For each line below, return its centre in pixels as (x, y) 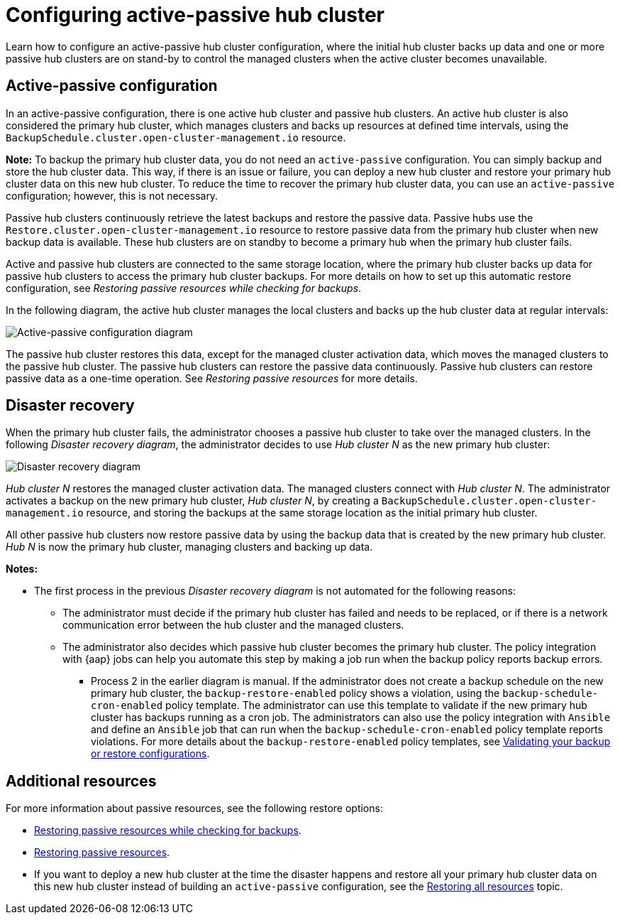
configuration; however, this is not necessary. (112, 195)
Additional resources (81, 781)
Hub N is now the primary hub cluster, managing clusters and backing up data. (189, 547)
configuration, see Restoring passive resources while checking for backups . (184, 288)
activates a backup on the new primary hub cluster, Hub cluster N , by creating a (192, 501)
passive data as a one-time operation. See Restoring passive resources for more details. (212, 378)
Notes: (22, 569)
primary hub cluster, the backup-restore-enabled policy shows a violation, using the (295, 693)
